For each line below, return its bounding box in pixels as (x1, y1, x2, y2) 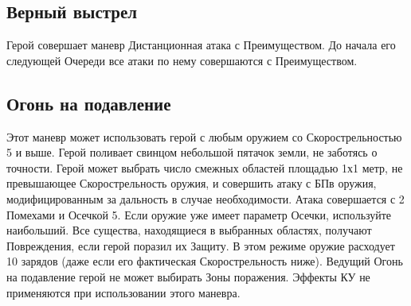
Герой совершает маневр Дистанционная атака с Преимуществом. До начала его (6, 37, 396, 53)
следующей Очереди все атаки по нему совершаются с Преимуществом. (6, 52, 358, 68)
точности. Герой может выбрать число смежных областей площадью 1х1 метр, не (6, 159, 403, 176)
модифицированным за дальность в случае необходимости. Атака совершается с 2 (6, 190, 405, 207)
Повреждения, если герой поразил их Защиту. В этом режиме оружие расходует (6, 237, 395, 254)
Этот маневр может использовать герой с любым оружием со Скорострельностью (6, 128, 402, 145)
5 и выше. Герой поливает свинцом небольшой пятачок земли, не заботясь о (6, 144, 378, 161)
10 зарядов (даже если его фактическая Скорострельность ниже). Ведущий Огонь (6, 253, 403, 269)
